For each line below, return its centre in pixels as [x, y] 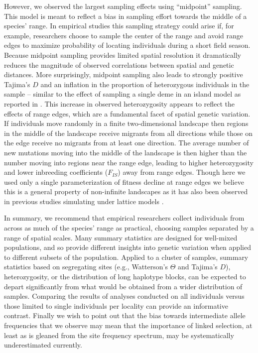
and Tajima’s [197, 267]
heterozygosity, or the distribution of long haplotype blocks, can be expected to [125, 277]
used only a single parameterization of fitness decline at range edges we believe [124, 181]
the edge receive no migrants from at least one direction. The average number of [127, 143]
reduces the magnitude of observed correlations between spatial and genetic [119, 64]
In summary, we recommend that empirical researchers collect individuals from [124, 218]
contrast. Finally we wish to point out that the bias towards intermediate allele [125, 315]
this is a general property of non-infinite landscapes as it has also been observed [126, 191]
